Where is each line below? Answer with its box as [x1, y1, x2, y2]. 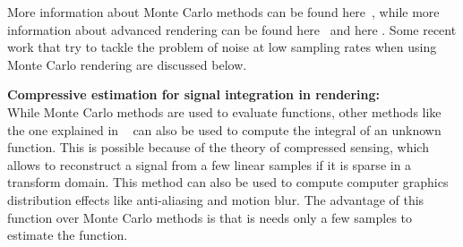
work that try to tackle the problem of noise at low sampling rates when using [7, 38, 437, 56]
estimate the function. [7, 226, 128, 244]
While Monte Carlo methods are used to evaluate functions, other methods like [7, 102, 442, 121]
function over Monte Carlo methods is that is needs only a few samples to [7, 208, 413, 226]
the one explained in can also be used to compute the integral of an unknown [7, 120, 442, 139]
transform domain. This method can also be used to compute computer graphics [7, 173, 449, 192]
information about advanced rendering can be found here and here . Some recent [7, 20, 457, 38]
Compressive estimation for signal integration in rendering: [7, 85, 381, 104]
